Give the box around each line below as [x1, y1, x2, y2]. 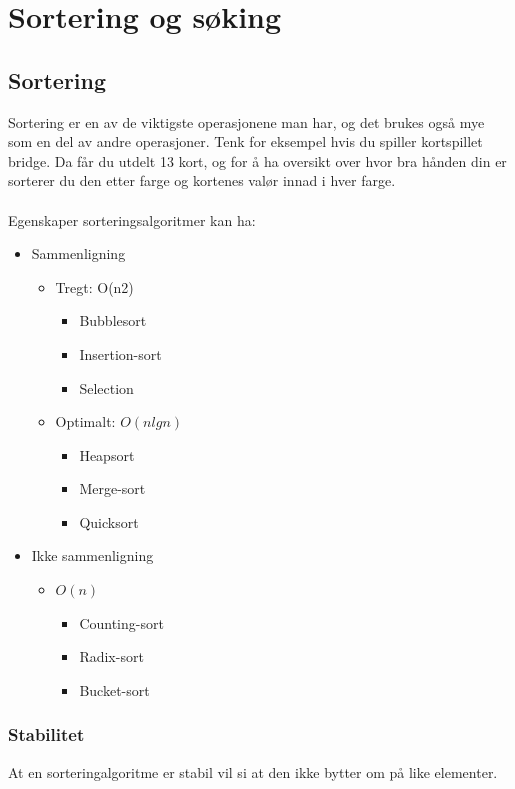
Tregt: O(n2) [55, 276, 134, 297]
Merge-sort [79, 478, 146, 499]
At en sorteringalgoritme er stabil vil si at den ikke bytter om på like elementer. [8, 761, 498, 782]
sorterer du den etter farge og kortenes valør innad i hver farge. [8, 170, 396, 191]
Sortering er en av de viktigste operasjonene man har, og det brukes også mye [8, 111, 485, 132]
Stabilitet [8, 722, 85, 747]
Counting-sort [79, 612, 164, 633]
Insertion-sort [79, 343, 162, 364]
